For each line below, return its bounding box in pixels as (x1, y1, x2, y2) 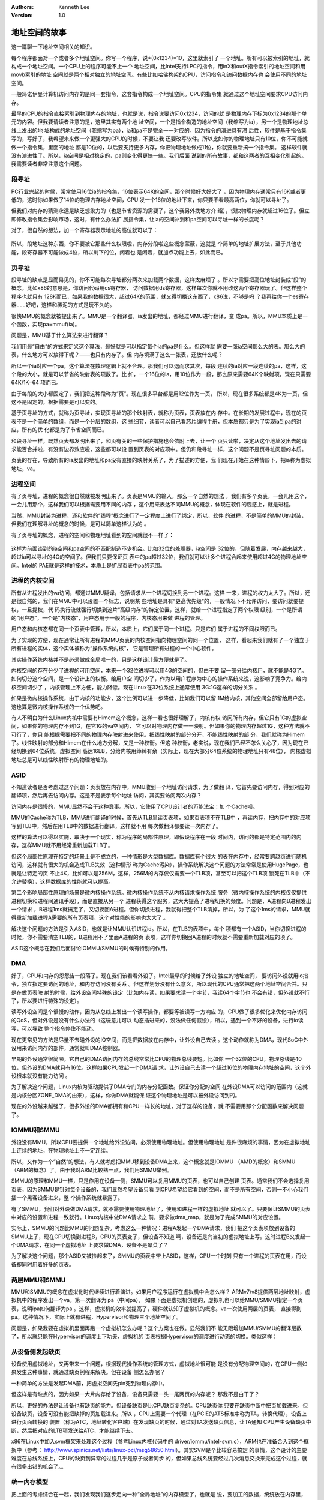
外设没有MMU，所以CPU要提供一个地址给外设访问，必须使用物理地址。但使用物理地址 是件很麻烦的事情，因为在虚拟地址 (11, 1138, 311, 1145)
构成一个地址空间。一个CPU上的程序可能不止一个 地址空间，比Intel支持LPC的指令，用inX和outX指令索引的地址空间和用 (11, 63, 306, 70)
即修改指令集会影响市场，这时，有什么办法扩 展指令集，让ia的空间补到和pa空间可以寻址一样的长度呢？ (11, 215, 265, 223)
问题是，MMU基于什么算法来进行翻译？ (11, 332, 109, 339)
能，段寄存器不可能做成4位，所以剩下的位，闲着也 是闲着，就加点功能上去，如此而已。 (11, 248, 226, 256)
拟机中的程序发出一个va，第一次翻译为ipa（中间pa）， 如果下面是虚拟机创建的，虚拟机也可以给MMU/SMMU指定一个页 (11, 1297, 303, 1304)
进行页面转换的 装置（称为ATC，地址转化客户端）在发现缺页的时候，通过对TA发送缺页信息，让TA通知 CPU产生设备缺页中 (11, 1418, 311, 1426)
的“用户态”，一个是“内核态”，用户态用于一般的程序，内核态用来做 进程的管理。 (11, 614, 206, 621)
